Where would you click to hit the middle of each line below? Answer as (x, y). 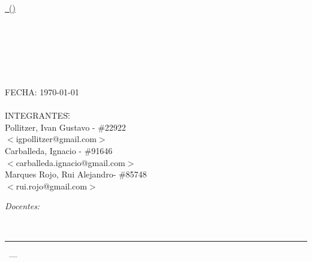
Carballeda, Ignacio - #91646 (59, 150)
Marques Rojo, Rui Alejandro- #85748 (76, 174)
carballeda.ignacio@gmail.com (70, 162)
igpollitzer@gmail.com (56, 139)
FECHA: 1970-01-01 (42, 91)
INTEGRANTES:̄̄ (37, 115)
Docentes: (22, 206)
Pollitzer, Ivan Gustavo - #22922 (65, 127)
